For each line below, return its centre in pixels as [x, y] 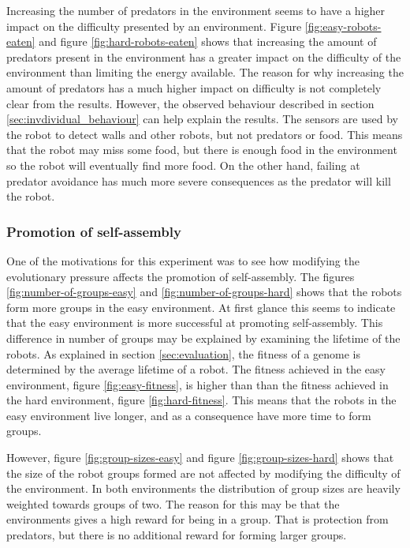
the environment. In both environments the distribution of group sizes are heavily [203, 488]
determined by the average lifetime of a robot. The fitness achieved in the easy [196, 369]
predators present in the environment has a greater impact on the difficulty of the [204, 56]
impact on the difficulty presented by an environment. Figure [154, 26]
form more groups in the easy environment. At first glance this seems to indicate [201, 307]
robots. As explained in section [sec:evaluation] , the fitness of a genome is [183, 353]
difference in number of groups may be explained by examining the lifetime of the [203, 338]
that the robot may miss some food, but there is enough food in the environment [202, 150]
